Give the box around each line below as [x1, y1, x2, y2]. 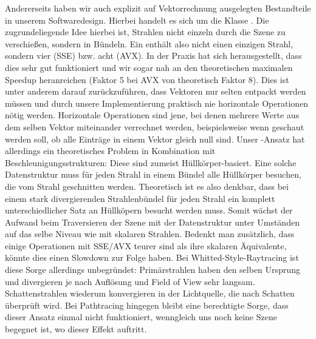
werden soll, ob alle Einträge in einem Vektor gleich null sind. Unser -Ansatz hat [5, 132, 305, 145]
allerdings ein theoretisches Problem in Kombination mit [5, 144, 216, 157]
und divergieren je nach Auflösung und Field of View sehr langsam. [5, 275, 255, 287]
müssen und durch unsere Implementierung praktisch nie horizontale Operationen [5, 96, 309, 109]
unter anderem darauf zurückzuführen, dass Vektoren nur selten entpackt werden [5, 85, 306, 98]
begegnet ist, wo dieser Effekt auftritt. [5, 323, 147, 335]
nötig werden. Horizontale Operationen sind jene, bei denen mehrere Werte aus [5, 109, 300, 121]
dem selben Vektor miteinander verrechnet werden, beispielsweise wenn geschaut [5, 120, 304, 133]
